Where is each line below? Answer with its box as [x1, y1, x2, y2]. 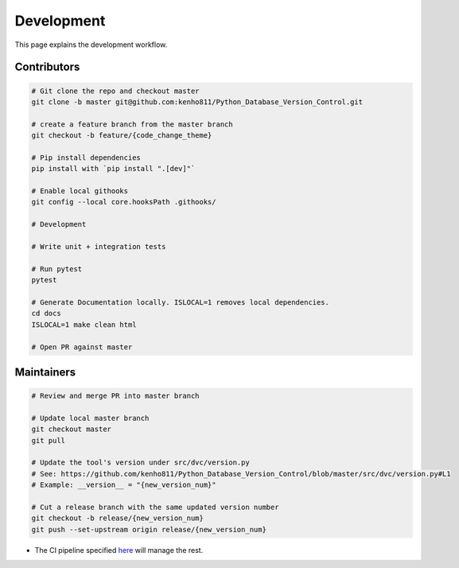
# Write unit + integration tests [31, 243, 166, 251]
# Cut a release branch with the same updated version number [31, 503, 279, 512]
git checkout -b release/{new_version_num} [31, 514, 204, 523]
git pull [31, 436, 66, 445]
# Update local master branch [31, 414, 150, 422]
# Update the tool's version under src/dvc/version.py [31, 458, 250, 467]
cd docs [31, 309, 61, 318]
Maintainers [14, 365, 76, 379]
